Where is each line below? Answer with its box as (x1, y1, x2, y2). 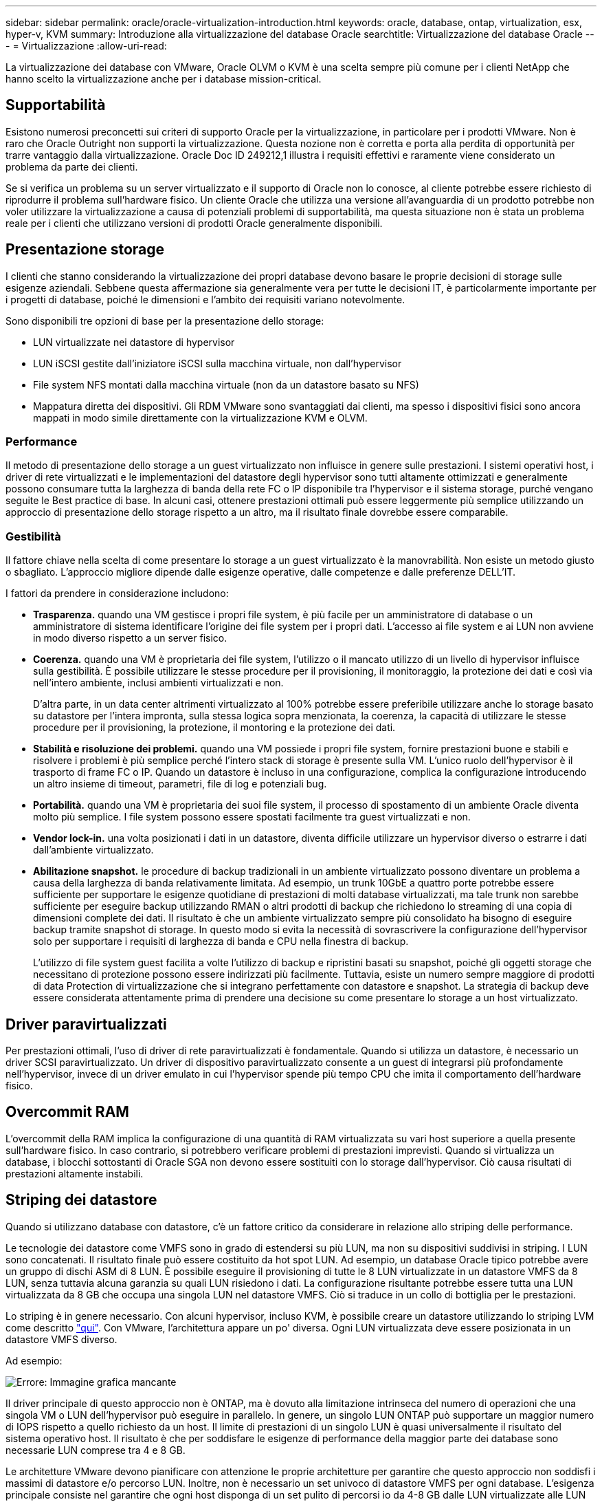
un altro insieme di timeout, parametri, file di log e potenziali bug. (33, 778, 327, 790)
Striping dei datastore (5, 1191, 157, 1209)
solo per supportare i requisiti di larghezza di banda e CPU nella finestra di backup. (33, 935, 409, 948)
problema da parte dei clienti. (5, 160, 138, 173)
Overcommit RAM (5, 1103, 129, 1121)
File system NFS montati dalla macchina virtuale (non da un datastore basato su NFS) (33, 378, 419, 391)
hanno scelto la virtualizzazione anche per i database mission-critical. (5, 73, 322, 85)
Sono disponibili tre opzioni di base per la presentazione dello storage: (5, 314, 324, 327)
